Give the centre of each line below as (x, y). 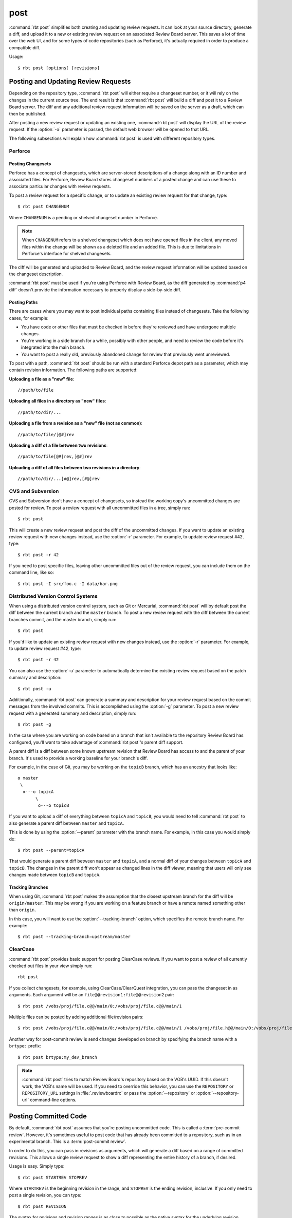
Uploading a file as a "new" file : (42, 379)
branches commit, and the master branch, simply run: (63, 619)
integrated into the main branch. (53, 347)
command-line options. (53, 1100)
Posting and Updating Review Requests (70, 82)
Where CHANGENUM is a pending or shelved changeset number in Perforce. (83, 217)
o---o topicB (54, 805)
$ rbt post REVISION (42, 1206)
